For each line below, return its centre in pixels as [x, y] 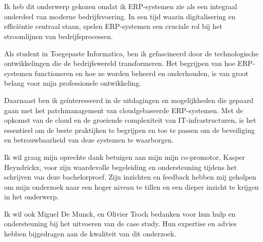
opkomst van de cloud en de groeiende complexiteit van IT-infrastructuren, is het [130, 120]
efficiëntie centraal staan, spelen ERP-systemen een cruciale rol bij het [113, 26]
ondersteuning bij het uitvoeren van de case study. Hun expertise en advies [121, 223]
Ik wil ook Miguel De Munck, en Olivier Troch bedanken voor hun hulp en [120, 213]
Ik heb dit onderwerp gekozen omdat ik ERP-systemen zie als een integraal [121, 6]
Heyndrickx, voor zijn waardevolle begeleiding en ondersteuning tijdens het [121, 167]
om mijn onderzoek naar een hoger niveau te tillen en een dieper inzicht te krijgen [131, 186]
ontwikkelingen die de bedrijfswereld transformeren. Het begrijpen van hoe [120, 63]
